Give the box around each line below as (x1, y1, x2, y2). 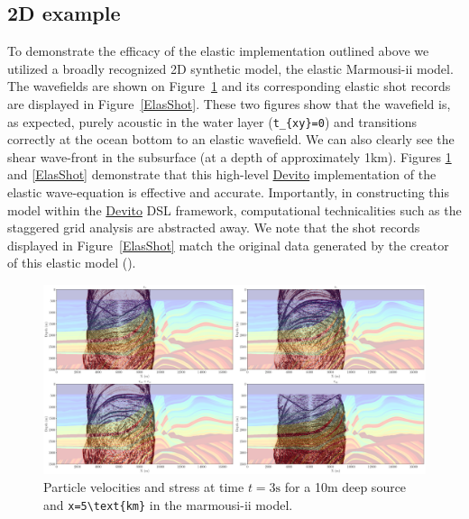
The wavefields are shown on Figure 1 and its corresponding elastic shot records (7, 77, 451, 96)
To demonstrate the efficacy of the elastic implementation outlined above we (7, 41, 429, 60)
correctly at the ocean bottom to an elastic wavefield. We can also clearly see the (7, 130, 455, 149)
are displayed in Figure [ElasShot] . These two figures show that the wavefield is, (7, 94, 451, 113)
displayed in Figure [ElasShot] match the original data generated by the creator (7, 235, 449, 254)
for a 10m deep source (284, 477, 407, 496)
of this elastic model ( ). (7, 253, 136, 272)
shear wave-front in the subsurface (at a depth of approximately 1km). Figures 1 (7, 147, 452, 166)
